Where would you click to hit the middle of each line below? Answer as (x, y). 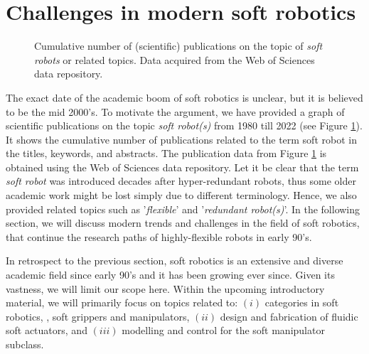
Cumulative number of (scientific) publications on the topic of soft (178, 46)
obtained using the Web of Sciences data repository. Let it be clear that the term (182, 167)
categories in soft (302, 302)
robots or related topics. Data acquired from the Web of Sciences (175, 59)
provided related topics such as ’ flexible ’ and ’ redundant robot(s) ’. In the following (183, 209)
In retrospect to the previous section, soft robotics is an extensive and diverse (175, 261)
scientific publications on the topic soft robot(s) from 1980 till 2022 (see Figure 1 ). (184, 125)
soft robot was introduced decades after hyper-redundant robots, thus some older (181, 181)
